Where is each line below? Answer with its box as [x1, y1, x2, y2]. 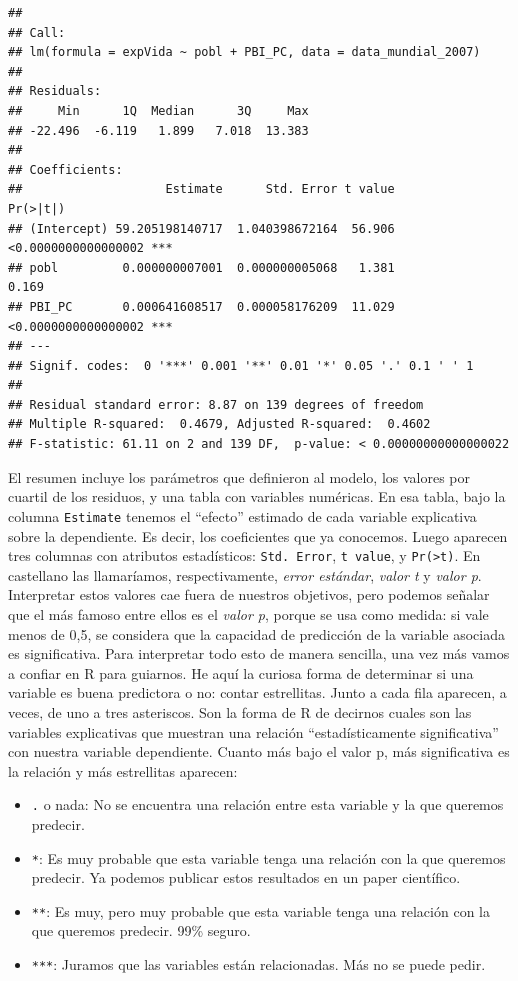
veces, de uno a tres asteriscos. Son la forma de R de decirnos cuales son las [8, 701, 472, 722]
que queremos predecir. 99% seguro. [31, 920, 251, 941]
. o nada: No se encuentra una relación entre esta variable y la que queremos [31, 794, 504, 815]
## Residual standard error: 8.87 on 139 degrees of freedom [8, 397, 424, 412]
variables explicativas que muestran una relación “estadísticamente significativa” [8, 721, 499, 742]
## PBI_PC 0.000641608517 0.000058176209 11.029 [8, 299, 395, 314]
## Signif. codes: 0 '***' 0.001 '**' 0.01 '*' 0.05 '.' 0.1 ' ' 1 [8, 358, 474, 373]
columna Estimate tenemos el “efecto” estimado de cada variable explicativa [8, 505, 477, 526]
